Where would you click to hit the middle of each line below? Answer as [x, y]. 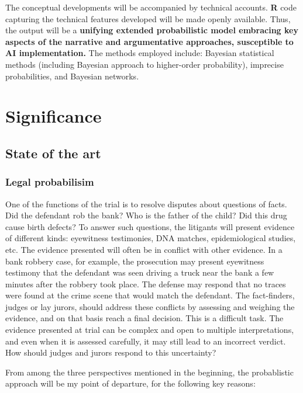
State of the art [53, 153]
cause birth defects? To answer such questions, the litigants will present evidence [150, 226]
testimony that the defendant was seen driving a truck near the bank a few [140, 272]
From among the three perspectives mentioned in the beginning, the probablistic [149, 372]
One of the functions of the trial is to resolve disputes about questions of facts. [146, 204]
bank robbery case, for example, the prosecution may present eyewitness [135, 261]
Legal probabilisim [50, 182]
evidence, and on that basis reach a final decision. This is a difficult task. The [144, 318]
